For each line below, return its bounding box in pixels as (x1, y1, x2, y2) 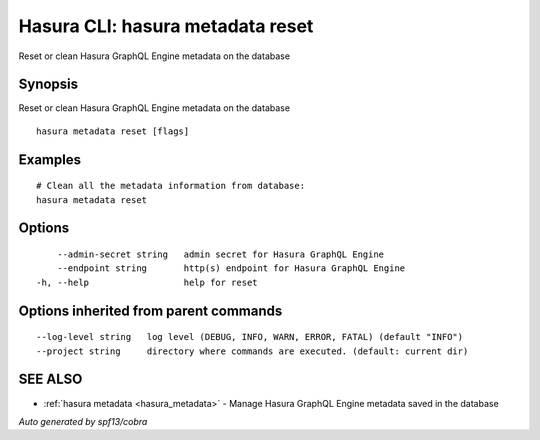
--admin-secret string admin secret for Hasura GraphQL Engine (56, 249, 385, 260)
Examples (18, 151, 82, 168)
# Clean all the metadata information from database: (36, 180, 305, 192)
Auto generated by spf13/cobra (18, 415, 148, 427)
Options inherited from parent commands (18, 302, 283, 319)
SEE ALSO (18, 371, 83, 388)
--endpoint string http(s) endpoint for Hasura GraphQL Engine (56, 263, 406, 274)
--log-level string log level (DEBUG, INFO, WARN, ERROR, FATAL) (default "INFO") (36, 331, 464, 343)
